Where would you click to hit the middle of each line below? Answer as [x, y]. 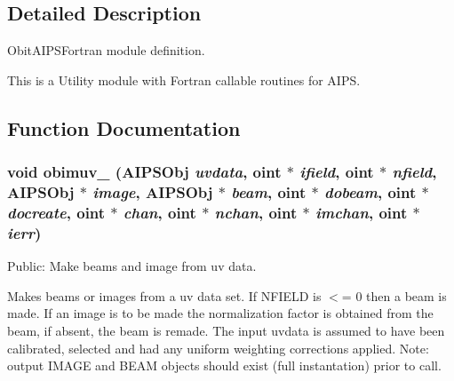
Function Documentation [124, 127]
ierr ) [24, 232]
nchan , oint [256, 212]
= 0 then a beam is [394, 295]
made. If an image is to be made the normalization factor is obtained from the [220, 313]
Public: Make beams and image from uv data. [132, 266]
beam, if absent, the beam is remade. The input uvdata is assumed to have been [226, 330]
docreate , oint [56, 212]
